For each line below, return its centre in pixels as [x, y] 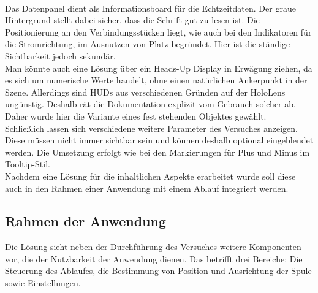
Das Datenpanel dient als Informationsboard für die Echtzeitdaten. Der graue [150, 8]
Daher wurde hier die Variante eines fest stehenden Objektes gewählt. [136, 116]
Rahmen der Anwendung [86, 221]
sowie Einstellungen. [43, 283]
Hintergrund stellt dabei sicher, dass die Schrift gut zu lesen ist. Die [132, 20]
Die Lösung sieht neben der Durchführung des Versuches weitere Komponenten [153, 247]
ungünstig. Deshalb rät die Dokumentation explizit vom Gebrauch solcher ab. [150, 104]
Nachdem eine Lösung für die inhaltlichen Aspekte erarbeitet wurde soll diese [150, 176]
